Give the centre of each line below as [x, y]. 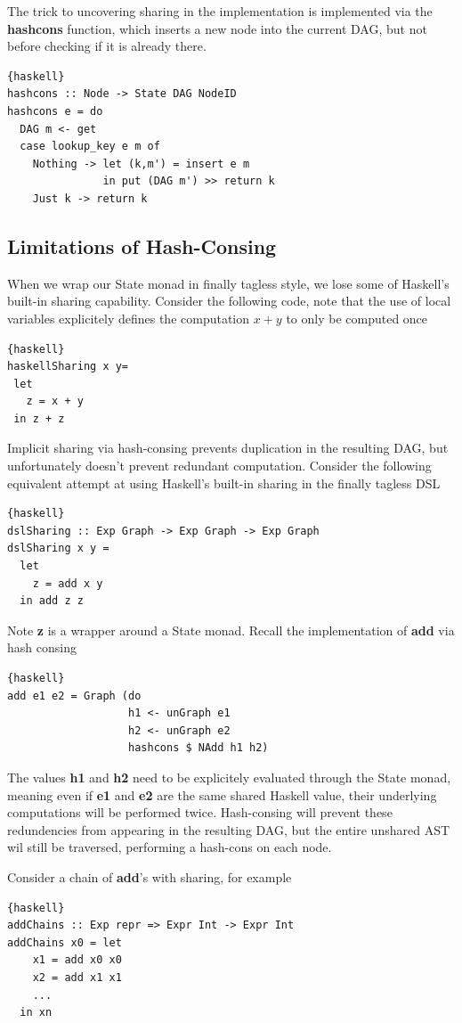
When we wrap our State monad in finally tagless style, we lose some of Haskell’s [228, 283]
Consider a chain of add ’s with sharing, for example [150, 876]
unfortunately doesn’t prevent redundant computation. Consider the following [219, 466]
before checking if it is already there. [107, 46]
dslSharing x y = [58, 548]
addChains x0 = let [65, 942]
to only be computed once [357, 318]
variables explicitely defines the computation [129, 318]
